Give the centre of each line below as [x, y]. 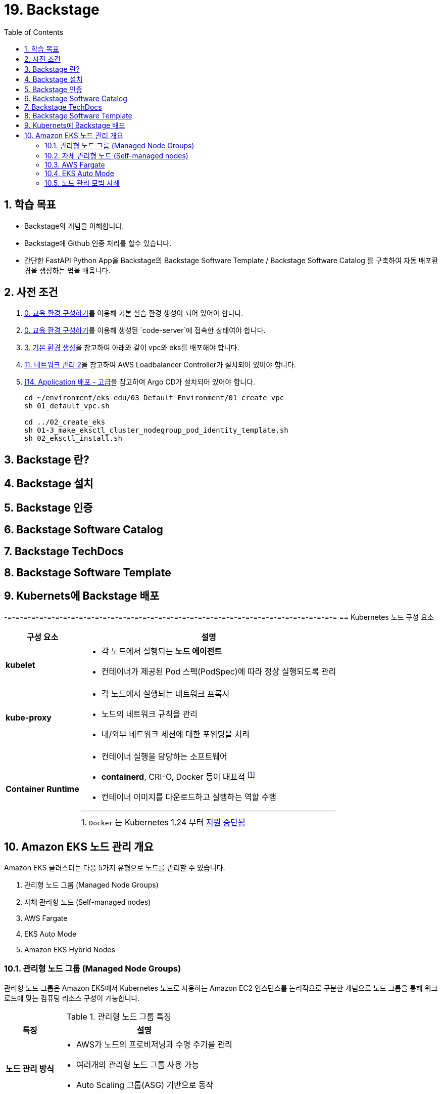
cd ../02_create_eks [65, 422]
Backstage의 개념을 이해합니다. [74, 226]
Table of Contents [34, 32]
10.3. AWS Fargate [75, 164]
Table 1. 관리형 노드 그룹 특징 [119, 1016]
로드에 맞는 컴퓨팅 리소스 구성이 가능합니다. [72, 998]
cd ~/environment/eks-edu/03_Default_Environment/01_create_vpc [154, 398]
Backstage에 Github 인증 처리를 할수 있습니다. [98, 243]
